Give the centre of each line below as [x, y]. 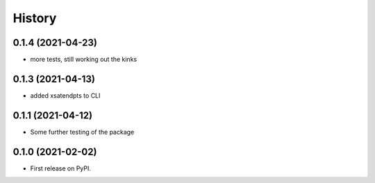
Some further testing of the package [82, 132]
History [35, 18]
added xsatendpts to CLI [65, 95]
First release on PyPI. [61, 168]
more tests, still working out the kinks [84, 60]
